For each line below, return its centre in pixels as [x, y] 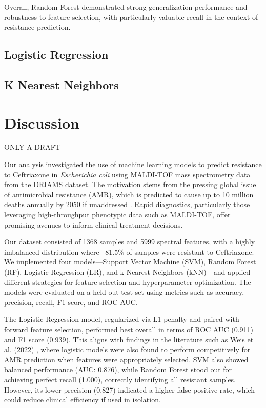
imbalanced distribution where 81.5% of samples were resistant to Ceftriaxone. [129, 251]
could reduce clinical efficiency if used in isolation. [83, 400]
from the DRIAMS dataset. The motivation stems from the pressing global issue [130, 184]
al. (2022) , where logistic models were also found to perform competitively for [127, 349]
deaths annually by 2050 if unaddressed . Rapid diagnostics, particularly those [127, 204]
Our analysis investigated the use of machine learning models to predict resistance [133, 164]
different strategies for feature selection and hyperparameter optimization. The [128, 282]
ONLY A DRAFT [33, 147]
